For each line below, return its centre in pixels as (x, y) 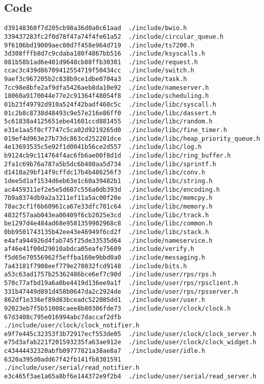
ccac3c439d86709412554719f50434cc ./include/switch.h (99, 71)
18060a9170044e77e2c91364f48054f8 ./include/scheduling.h (106, 96)
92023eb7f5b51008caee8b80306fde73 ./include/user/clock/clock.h (117, 308)
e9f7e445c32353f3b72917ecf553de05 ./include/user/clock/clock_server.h (130, 334)
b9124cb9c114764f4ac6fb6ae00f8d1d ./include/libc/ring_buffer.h (117, 156)
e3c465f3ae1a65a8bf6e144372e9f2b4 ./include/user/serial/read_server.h (130, 377)
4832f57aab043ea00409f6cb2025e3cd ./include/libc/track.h (106, 215)
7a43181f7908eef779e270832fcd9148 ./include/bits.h (95, 266)
